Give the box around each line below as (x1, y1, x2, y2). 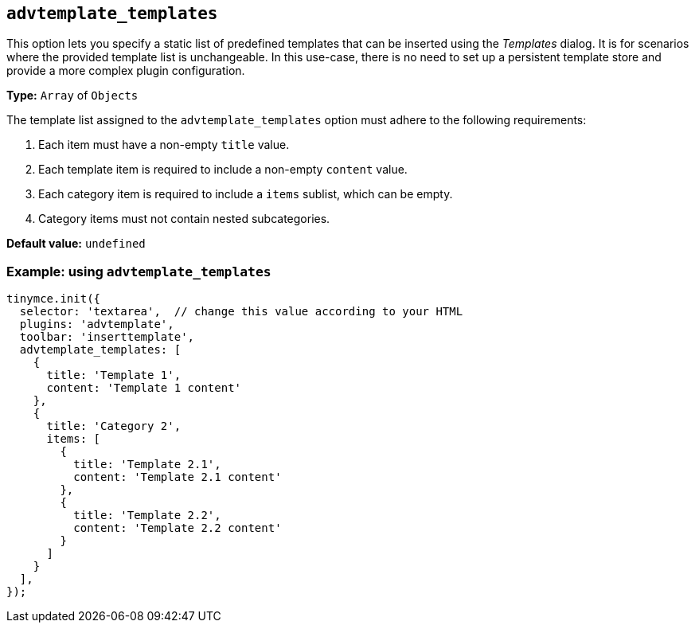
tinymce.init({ (6, 292, 101, 306)
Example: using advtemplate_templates (6, 263, 271, 279)
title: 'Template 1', (46, 369, 182, 382)
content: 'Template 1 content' (46, 381, 242, 395)
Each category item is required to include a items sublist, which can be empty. (38, 187, 453, 201)
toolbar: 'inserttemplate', (19, 330, 195, 344)
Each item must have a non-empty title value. (38, 138, 290, 152)
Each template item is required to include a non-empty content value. (38, 162, 408, 177)
